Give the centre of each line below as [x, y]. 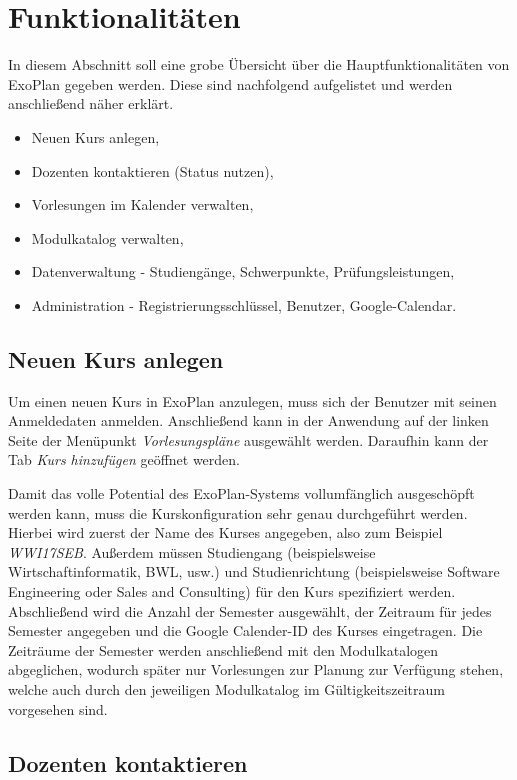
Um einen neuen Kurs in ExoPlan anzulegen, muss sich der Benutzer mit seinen [252, 400]
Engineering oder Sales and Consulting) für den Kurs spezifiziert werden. [232, 591]
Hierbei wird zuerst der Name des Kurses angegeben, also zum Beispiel [225, 532]
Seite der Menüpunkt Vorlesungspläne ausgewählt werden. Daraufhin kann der [248, 439]
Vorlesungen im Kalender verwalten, [142, 204]
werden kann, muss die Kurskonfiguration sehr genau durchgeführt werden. [238, 512]
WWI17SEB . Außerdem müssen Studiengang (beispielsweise [192, 551]
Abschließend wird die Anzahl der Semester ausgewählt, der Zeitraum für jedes [250, 610]
